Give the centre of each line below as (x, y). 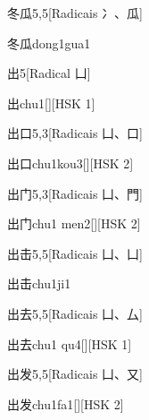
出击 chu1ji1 (39, 283)
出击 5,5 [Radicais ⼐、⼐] (75, 253)
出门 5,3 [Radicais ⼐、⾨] (75, 193)
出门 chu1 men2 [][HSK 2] (74, 223)
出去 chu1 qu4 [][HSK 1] (70, 343)
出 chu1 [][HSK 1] (51, 103)
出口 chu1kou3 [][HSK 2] (70, 163)
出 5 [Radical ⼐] (49, 73)
